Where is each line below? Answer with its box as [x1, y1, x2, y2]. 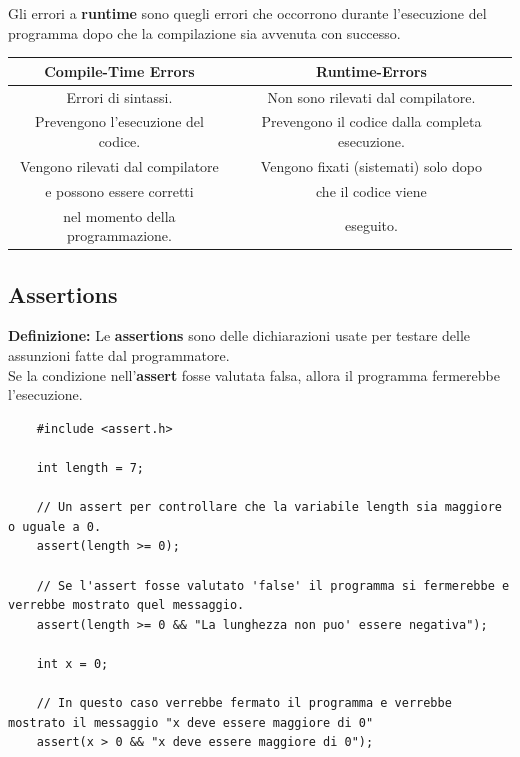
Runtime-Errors [316, 60, 427, 81]
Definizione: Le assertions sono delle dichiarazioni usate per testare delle [8, 325, 471, 346]
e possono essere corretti [45, 180, 194, 201]
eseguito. [344, 215, 398, 236]
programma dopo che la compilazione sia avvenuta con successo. [8, 22, 401, 43]
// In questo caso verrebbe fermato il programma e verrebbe [36, 696, 452, 711]
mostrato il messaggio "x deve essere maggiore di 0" [8, 715, 374, 730]
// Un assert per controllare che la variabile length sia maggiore [36, 500, 502, 515]
